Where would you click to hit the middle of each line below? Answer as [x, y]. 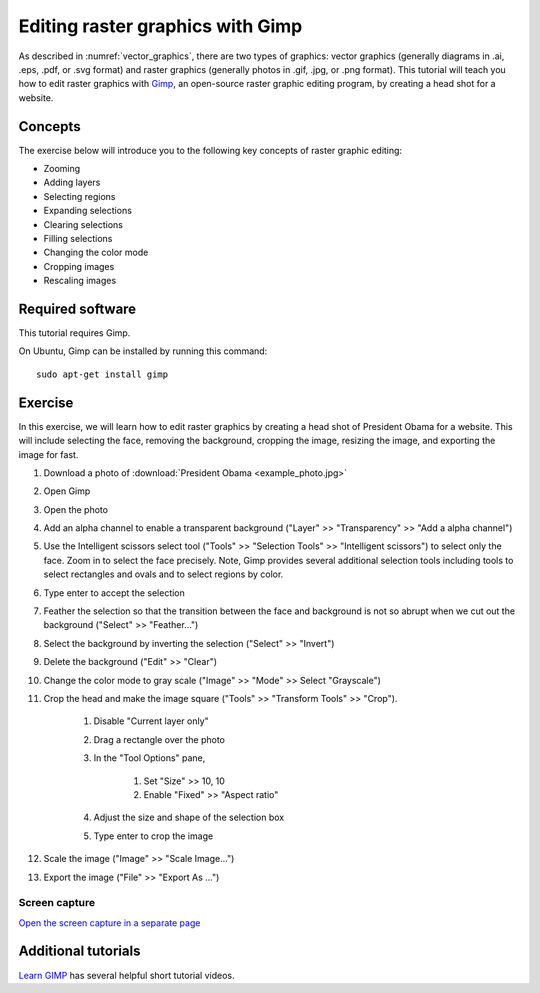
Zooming [62, 169]
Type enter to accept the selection [114, 592]
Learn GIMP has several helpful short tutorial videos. [126, 975]
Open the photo [76, 509]
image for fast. [48, 454]
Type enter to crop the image [153, 836]
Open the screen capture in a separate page [109, 922]
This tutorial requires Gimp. [74, 333]
